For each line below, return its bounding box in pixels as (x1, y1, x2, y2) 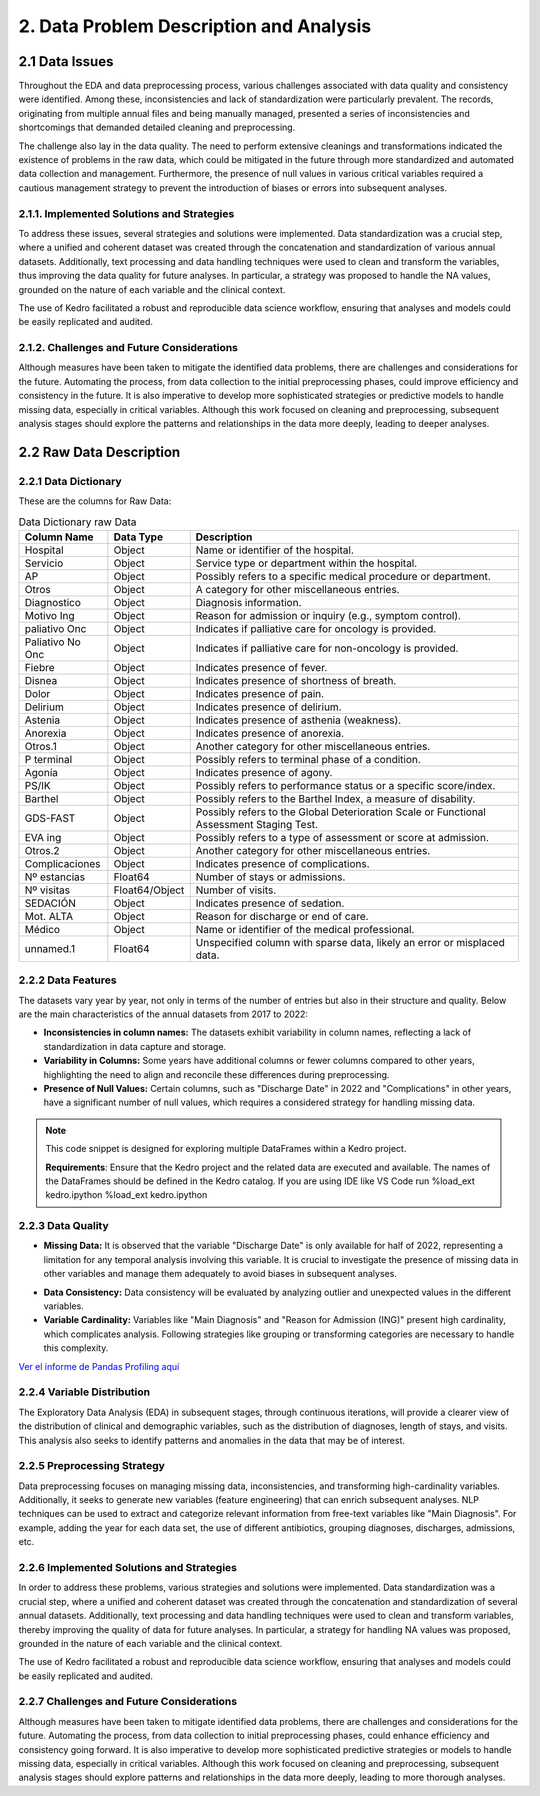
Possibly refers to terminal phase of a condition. (195, 752, 422, 766)
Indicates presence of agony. (195, 765, 333, 779)
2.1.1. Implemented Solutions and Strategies (18, 206, 235, 220)
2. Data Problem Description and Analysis (18, 15, 372, 37)
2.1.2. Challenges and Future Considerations (18, 341, 239, 355)
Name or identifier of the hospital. (195, 543, 354, 557)
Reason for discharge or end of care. (195, 909, 369, 923)
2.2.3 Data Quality (18, 1219, 109, 1233)
